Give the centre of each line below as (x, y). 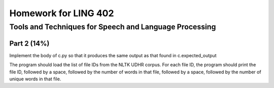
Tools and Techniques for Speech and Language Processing (113, 27)
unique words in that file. (35, 79)
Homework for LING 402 (62, 13)
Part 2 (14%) (29, 43)
